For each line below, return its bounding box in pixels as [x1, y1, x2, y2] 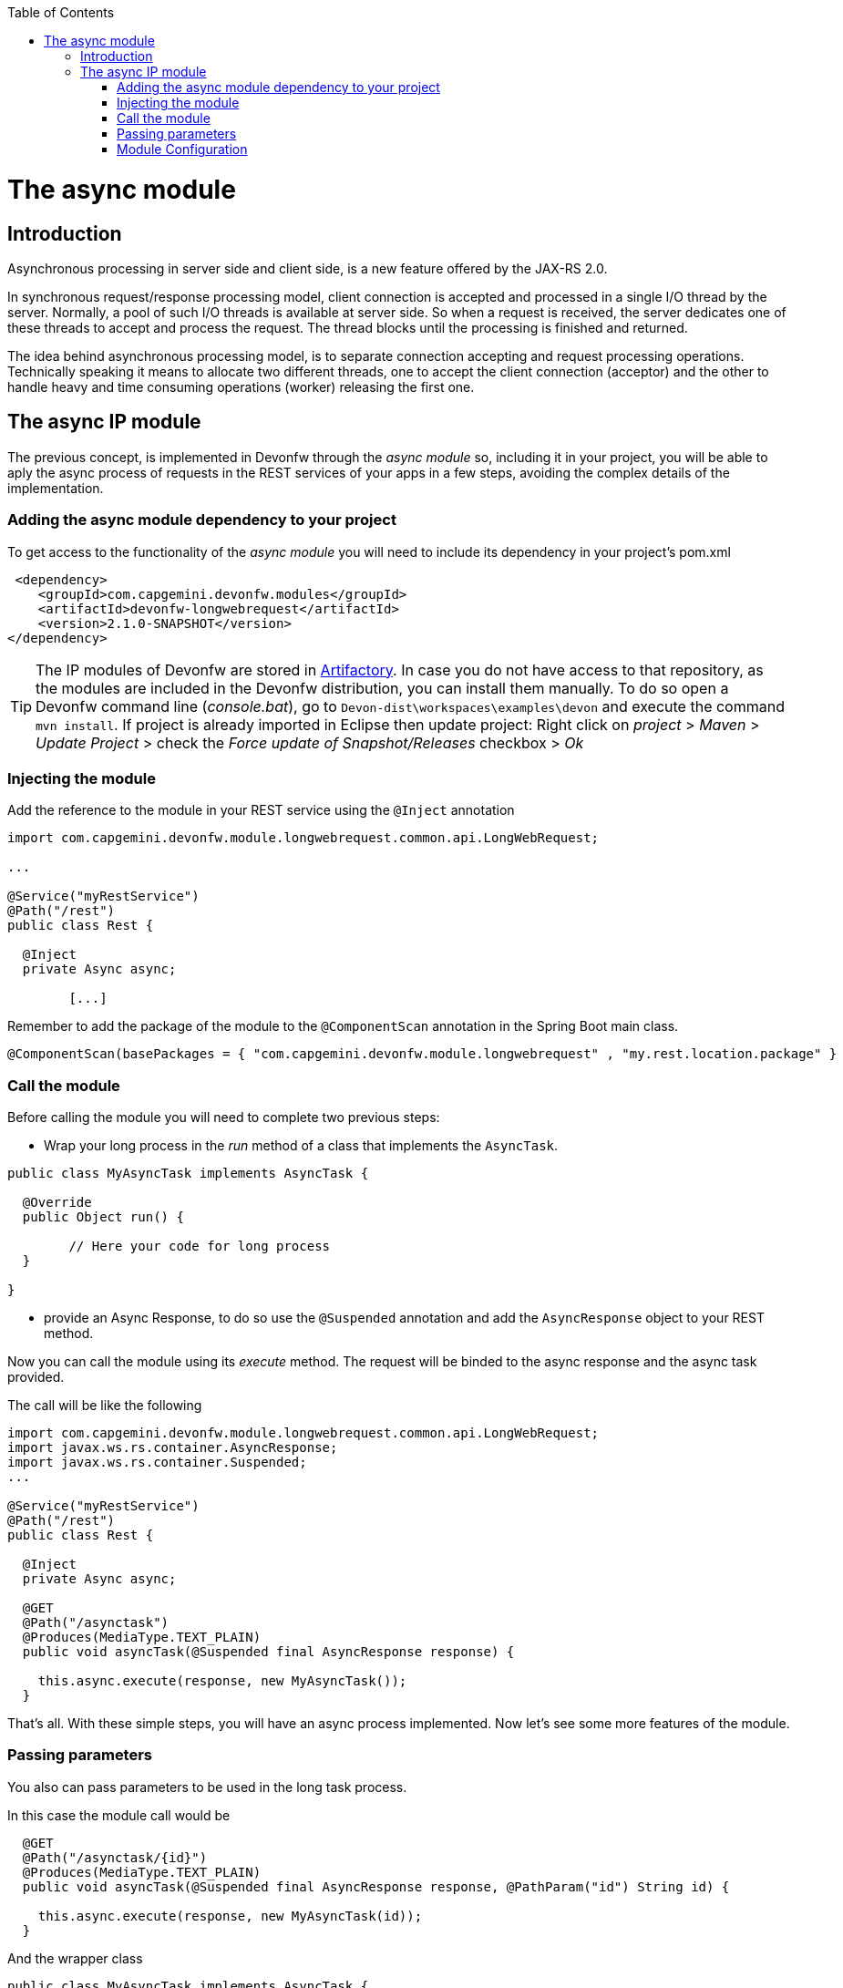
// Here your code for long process [68, 1239, 331, 1254]
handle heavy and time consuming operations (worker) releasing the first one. [7, 378, 475, 395]
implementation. [7, 479, 104, 496]
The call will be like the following [7, 1397, 202, 1414]
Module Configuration [117, 141, 248, 157]
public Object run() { [22, 1210, 184, 1225]
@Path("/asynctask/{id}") [22, 1849, 208, 1865]
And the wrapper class [7, 1950, 143, 1966]
